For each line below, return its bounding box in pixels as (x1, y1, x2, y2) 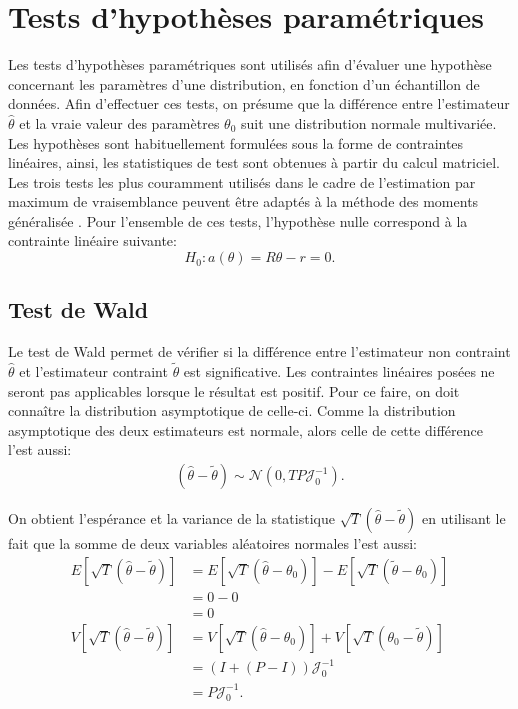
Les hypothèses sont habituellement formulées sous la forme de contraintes (8, 132, 464, 153)
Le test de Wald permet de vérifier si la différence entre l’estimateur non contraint (8, 341, 511, 362)
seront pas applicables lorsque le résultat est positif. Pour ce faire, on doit (8, 380, 460, 401)
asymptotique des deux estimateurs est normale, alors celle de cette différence (8, 419, 483, 440)
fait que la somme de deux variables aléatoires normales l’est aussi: (8, 533, 417, 554)
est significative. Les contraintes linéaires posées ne (183, 361, 495, 382)
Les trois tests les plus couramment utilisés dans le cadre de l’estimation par (8, 171, 476, 192)
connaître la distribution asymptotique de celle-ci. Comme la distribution (8, 400, 456, 421)
